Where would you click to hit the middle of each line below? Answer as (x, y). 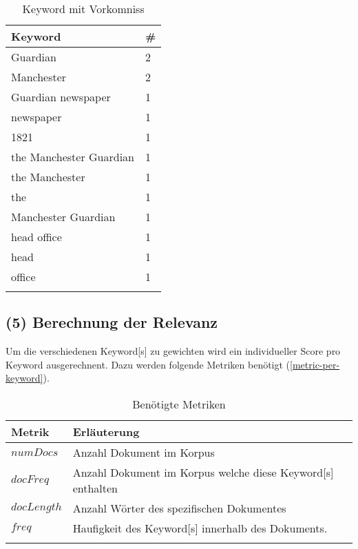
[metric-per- (315, 364)
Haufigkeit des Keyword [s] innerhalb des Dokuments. (200, 528)
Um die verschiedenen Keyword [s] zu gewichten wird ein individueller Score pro (173, 351)
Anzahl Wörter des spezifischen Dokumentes (179, 508)
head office (36, 237)
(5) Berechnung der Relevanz (112, 322)
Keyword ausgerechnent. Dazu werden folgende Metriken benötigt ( (148, 364)
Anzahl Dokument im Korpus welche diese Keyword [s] (203, 472)
